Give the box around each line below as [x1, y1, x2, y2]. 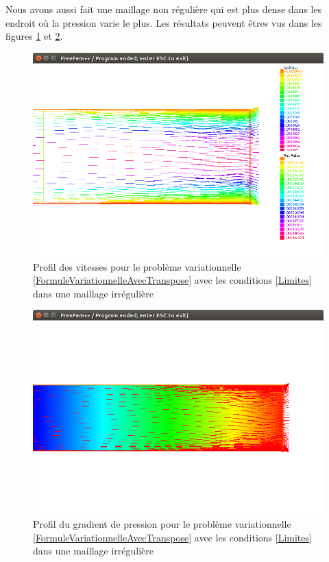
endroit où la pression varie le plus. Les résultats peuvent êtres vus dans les [5, 15, 322, 29]
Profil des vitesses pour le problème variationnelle [33, 259, 241, 273]
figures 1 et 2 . [5, 29, 63, 43]
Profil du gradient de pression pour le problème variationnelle [33, 517, 291, 530]
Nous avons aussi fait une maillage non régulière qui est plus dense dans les [5, 2, 322, 16]
